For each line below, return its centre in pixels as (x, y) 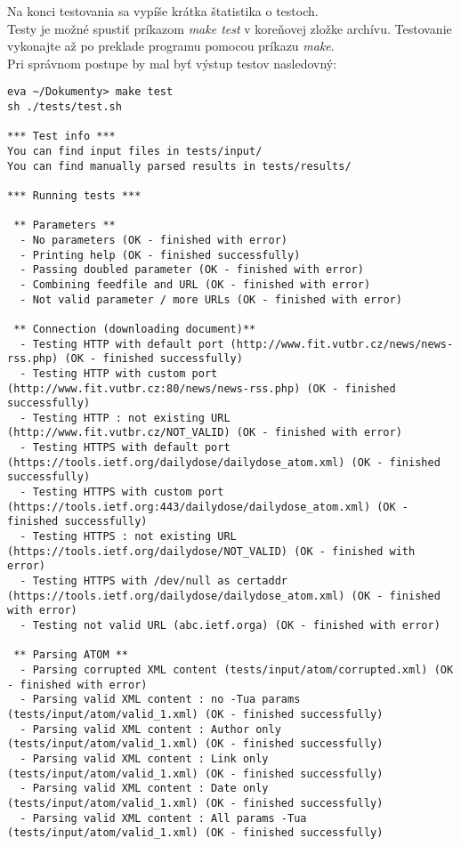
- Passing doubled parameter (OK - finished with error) (192, 270)
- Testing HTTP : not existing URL (125, 418)
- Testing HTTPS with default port (125, 448)
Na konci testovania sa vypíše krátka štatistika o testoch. (163, 11)
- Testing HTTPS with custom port (122, 492)
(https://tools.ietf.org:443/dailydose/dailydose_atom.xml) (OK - (208, 507)
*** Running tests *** (74, 195)
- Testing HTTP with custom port (119, 373)
